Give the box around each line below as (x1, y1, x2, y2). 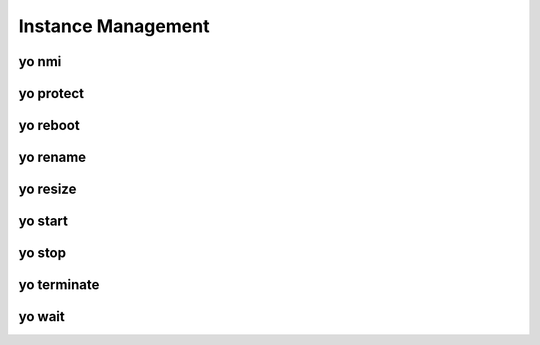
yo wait (18, 308, 65, 325)
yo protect (18, 85, 85, 102)
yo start (18, 213, 69, 230)
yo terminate (18, 276, 100, 294)
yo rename (18, 149, 87, 166)
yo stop (18, 245, 67, 262)
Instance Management (18, 15, 210, 37)
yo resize (18, 181, 77, 198)
